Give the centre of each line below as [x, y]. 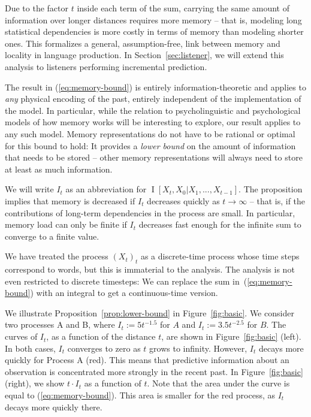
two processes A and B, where [60, 324]
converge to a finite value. [52, 236]
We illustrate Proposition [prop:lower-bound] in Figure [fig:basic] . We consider [150, 312]
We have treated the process [57, 256]
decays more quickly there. [54, 407]
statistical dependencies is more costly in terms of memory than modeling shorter [154, 31]
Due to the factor [37, 8]
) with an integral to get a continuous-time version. [124, 293]
